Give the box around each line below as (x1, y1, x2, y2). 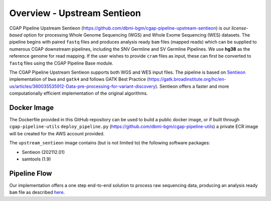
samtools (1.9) (22, 156, 51, 162)
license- (231, 25, 248, 31)
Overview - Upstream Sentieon (9, 8, 141, 19)
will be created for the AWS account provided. (9, 130, 105, 136)
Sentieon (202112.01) (22, 149, 65, 155)
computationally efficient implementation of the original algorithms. (9, 90, 148, 96)
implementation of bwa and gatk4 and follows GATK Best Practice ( (9, 76, 149, 82)
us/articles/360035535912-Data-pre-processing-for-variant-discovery (9, 83, 156, 89)
